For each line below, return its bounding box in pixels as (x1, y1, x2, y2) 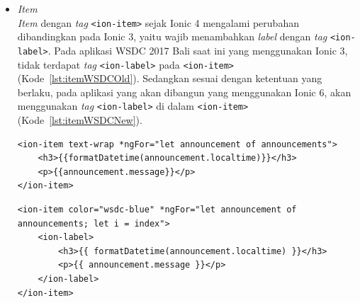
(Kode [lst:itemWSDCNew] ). (17, 113, 142, 127)
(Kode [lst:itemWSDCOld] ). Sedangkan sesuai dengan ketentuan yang (17, 71, 322, 86)
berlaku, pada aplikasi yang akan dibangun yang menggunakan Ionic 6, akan (17, 84, 351, 99)
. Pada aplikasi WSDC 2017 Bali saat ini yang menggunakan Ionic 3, (47, 42, 348, 57)
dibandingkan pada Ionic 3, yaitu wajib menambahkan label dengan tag (17, 29, 327, 44)
